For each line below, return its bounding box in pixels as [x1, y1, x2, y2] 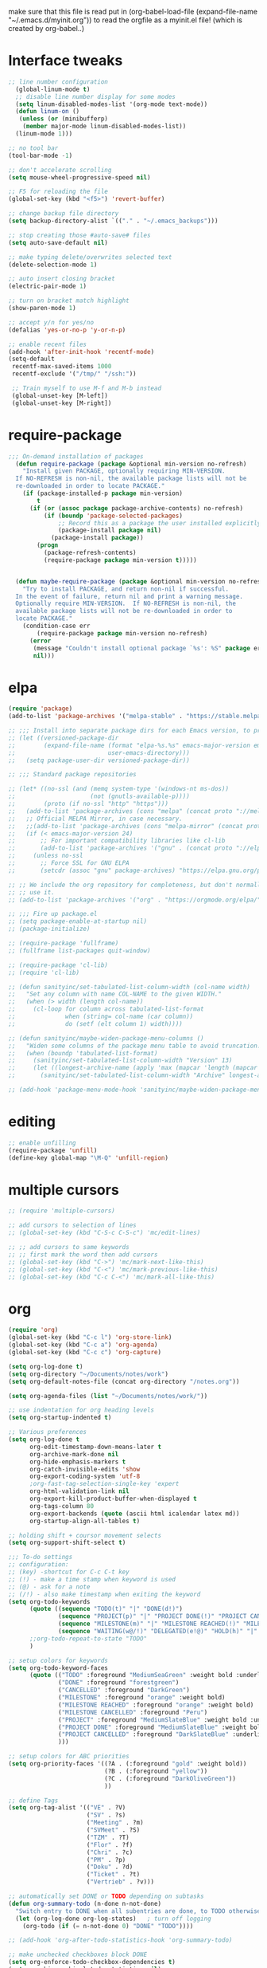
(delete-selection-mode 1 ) [8, 261, 98, 269]
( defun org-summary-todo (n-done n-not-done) [8, 1899, 161, 1907]
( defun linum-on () [15, 108, 80, 116]
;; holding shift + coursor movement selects [8, 1531, 161, 1539]
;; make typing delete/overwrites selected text [8, 253, 172, 261]
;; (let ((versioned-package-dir [8, 733, 119, 742]
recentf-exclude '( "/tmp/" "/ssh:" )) [11, 370, 137, 378]
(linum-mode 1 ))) [15, 130, 73, 138]
